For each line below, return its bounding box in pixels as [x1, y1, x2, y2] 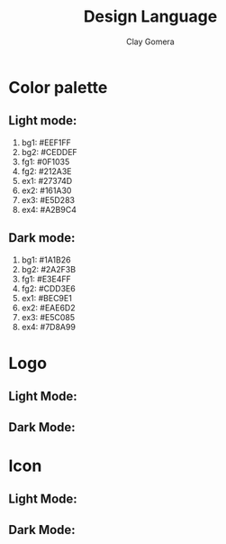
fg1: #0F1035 [21, 156, 70, 167]
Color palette [8, 77, 108, 97]
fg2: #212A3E [21, 165, 73, 177]
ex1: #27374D [21, 175, 73, 186]
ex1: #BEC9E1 [21, 292, 73, 303]
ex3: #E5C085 [21, 311, 76, 322]
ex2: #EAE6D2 [21, 302, 76, 313]
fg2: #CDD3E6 [21, 282, 76, 294]
